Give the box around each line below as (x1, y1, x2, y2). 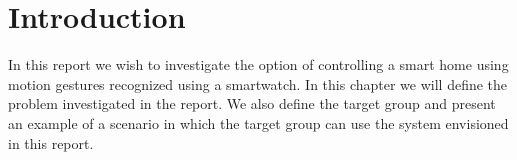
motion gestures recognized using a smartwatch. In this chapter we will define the (8, 73, 508, 94)
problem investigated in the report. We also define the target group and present (8, 93, 496, 114)
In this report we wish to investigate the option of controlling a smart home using (8, 54, 509, 75)
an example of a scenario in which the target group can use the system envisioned (8, 112, 509, 133)
